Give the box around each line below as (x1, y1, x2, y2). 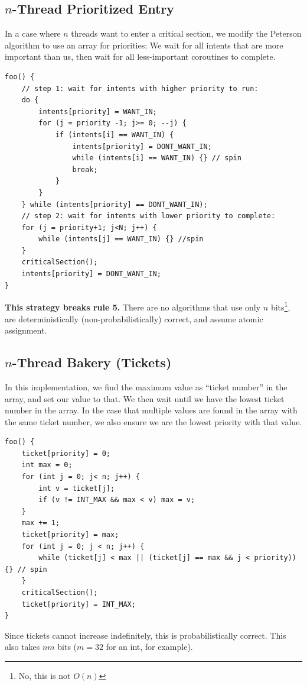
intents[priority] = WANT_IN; (38, 107, 157, 116)
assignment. (5, 324, 47, 336)
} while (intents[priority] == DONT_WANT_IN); (21, 200, 208, 209)
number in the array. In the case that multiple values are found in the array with (5, 404, 298, 416)
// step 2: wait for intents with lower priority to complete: (21, 212, 276, 221)
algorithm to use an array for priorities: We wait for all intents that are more (5, 38, 283, 51)
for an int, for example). (106, 640, 193, 653)
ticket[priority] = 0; (21, 449, 110, 458)
